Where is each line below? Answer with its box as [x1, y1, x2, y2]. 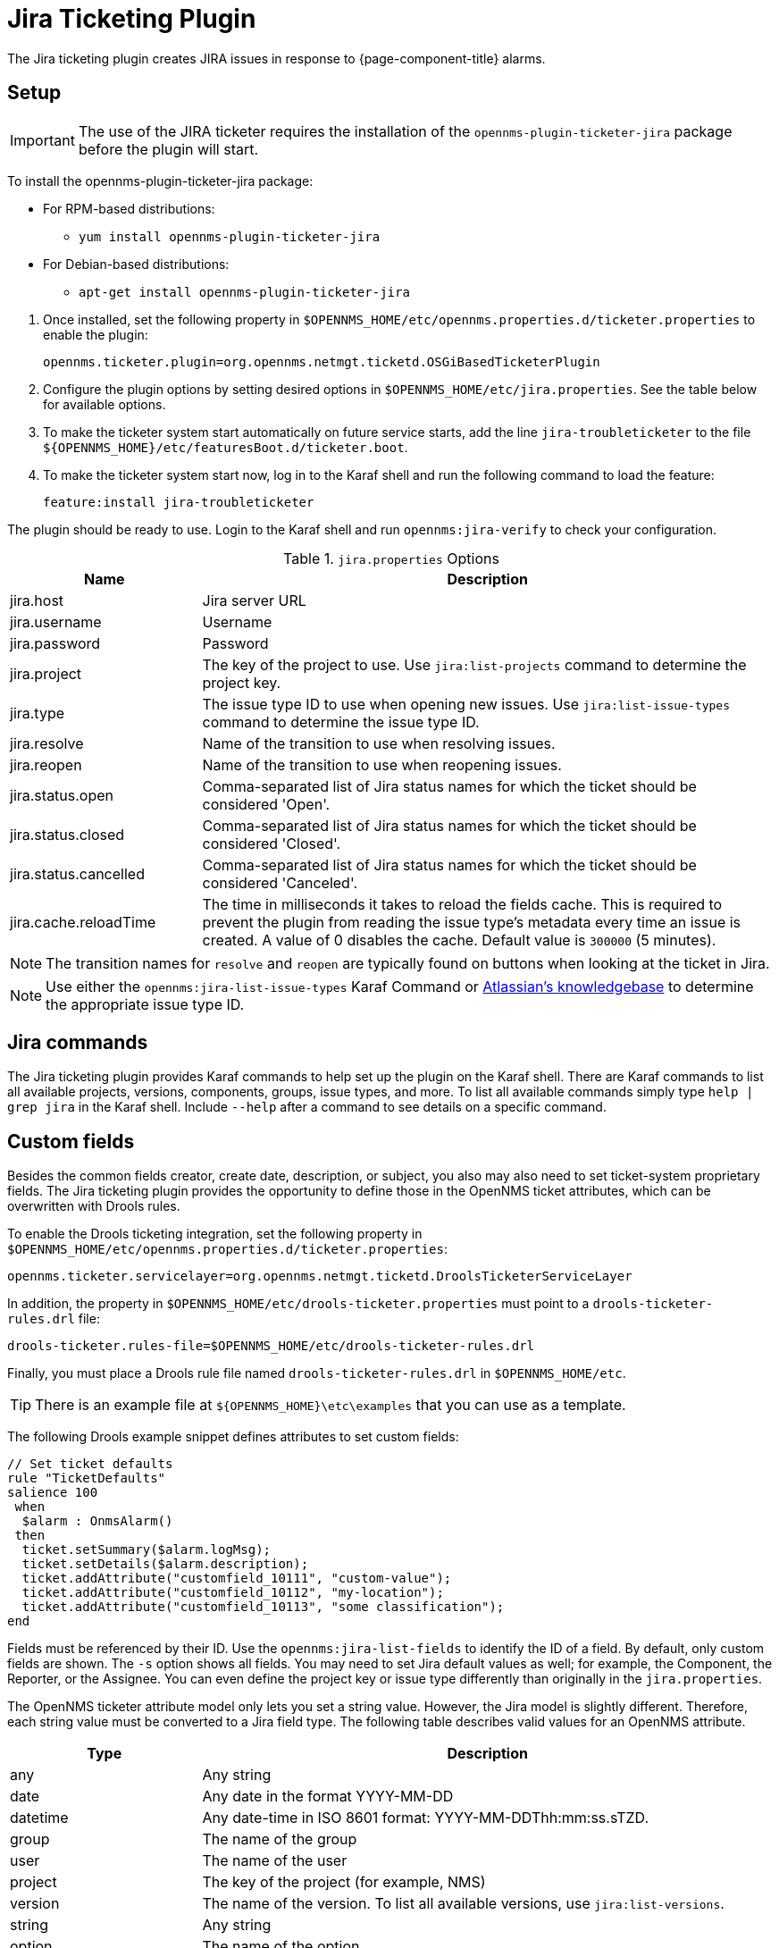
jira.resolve [10, 734, 84, 752]
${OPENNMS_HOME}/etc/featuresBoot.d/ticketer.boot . [43, 439, 408, 455]
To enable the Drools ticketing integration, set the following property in [7, 1226, 423, 1242]
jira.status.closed [10, 825, 125, 844]
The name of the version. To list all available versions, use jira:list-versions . [202, 1894, 725, 1913]
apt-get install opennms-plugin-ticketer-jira [79, 284, 410, 299]
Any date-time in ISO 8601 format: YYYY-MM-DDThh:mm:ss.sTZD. [202, 1809, 649, 1827]
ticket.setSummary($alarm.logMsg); [21, 1542, 272, 1558]
